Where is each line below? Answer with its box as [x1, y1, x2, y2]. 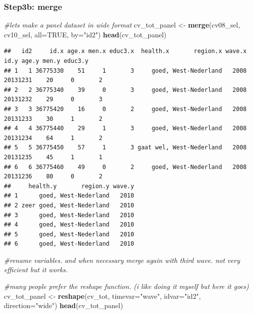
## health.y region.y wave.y [4, 182, 134, 190]
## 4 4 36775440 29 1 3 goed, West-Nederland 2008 [4, 125, 247, 132]
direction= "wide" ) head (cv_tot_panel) [4, 300, 123, 311]
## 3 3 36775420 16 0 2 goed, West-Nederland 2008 [4, 105, 247, 113]
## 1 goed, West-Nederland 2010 [4, 192, 134, 200]
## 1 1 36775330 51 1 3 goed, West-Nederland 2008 [4, 67, 247, 74]
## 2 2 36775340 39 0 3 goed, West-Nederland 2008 [4, 86, 247, 93]
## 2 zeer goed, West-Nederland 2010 [4, 201, 134, 209]
